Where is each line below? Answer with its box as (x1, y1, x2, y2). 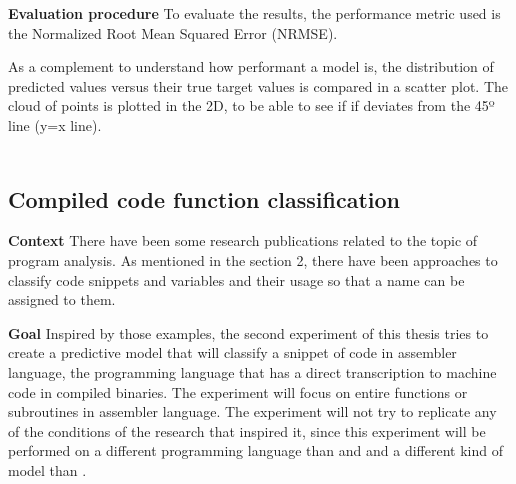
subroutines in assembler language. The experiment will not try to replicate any (8, 401, 497, 422)
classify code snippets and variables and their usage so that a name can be (8, 269, 465, 290)
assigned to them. (8, 289, 116, 310)
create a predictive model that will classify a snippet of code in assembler (8, 342, 457, 363)
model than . (8, 459, 87, 480)
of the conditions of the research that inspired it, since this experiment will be (8, 420, 486, 441)
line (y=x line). (8, 114, 102, 135)
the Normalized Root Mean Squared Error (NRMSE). (8, 22, 338, 43)
